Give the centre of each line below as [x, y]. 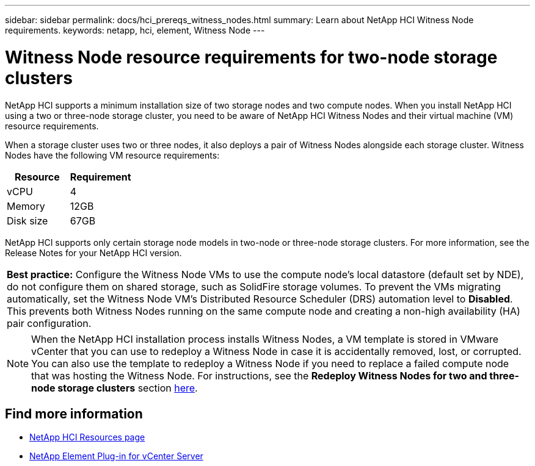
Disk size [27, 220]
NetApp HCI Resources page [87, 437]
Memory [26, 206]
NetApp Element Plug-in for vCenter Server [116, 456]
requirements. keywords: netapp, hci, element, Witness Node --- [135, 30]
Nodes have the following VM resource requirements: [112, 155]
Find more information [74, 414]
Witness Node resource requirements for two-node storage [251, 57]
